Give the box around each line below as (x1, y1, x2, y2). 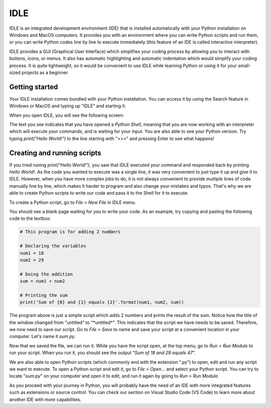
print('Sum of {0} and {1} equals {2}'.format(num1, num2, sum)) (20, 299, 184, 305)
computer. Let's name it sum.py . (9, 334, 76, 340)
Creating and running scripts (9, 148, 101, 157)
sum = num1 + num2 (20, 278, 65, 284)
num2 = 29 (20, 257, 44, 263)
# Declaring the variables (20, 243, 86, 249)
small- (237, 62, 251, 68)
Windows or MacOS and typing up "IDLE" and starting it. (9, 103, 126, 109)
